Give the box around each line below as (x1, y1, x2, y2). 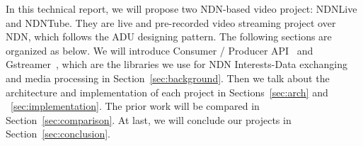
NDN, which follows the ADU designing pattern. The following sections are (6, 29, 332, 44)
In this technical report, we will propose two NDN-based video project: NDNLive (6, 1, 357, 16)
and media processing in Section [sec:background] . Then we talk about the (6, 70, 330, 85)
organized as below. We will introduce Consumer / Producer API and (6, 43, 313, 57)
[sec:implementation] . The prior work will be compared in (11, 99, 260, 113)
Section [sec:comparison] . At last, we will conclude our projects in (6, 112, 292, 127)
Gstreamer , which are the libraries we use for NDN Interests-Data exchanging (6, 57, 347, 72)
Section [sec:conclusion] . (6, 126, 110, 141)
